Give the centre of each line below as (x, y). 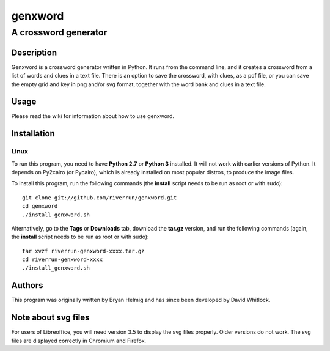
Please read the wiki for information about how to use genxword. (93, 116)
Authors (27, 285)
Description (34, 52)
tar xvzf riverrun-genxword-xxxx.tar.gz (83, 251)
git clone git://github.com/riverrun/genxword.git (100, 198)
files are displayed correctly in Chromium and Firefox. (79, 341)
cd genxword (40, 206)
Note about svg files (50, 318)
